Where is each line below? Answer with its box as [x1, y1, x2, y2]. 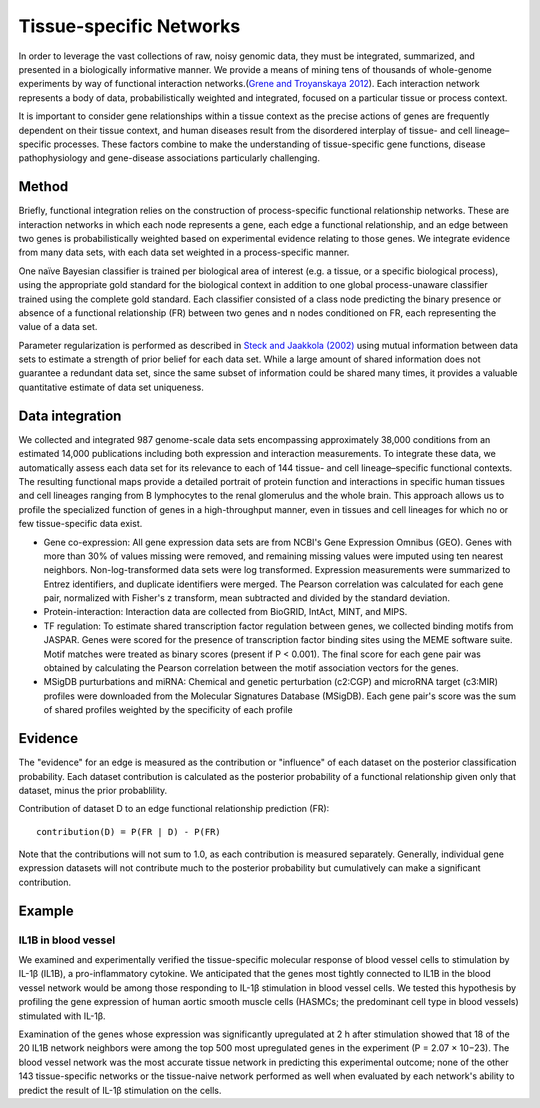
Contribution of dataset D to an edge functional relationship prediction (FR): [18, 803, 330, 815]
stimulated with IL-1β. [18, 1010, 106, 1022]
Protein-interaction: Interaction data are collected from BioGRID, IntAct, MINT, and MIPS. [43, 606, 408, 618]
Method [18, 178, 69, 195]
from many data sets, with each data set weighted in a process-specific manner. [18, 246, 350, 259]
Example [18, 902, 74, 919]
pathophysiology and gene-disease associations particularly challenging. [18, 152, 320, 164]
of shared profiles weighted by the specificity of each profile [43, 704, 294, 716]
